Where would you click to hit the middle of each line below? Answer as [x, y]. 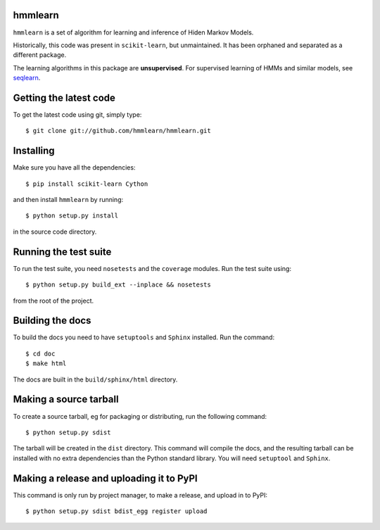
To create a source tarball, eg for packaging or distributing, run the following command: [140, 416]
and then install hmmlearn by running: [68, 200]
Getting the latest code [64, 97]
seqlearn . [27, 78]
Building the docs [52, 321]
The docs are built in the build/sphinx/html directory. [95, 379]
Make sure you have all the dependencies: [74, 168]
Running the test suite [62, 252]
